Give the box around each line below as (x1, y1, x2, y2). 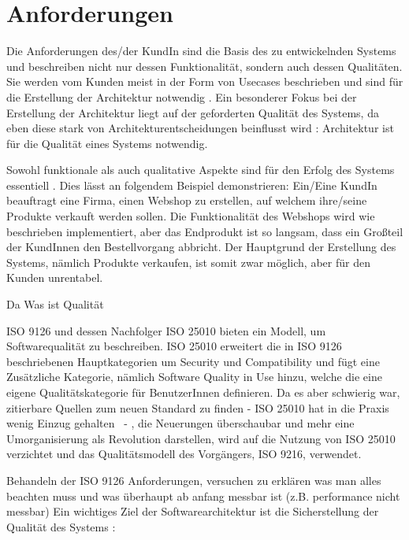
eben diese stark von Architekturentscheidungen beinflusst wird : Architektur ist (6, 120, 394, 136)
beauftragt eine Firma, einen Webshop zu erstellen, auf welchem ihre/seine (6, 192, 367, 209)
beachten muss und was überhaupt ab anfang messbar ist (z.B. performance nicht (6, 487, 400, 504)
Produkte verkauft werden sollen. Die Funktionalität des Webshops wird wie (6, 208, 375, 224)
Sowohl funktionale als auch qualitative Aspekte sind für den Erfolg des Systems (6, 161, 395, 178)
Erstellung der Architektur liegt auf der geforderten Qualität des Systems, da (6, 104, 379, 120)
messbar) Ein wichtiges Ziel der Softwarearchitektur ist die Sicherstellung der (6, 503, 379, 520)
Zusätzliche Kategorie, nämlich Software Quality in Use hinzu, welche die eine (6, 368, 382, 385)
